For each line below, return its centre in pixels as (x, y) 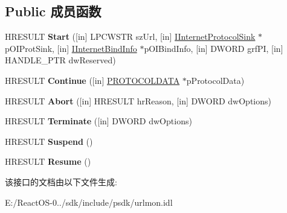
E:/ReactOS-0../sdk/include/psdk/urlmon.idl (89, 202)
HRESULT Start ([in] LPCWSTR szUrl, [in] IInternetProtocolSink (130, 37)
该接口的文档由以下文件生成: (61, 181)
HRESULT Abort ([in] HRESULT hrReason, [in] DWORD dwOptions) (138, 100)
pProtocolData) (215, 80)
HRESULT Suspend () (49, 141)
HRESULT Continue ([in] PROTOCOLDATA (92, 80)
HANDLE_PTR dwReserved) (60, 60)
